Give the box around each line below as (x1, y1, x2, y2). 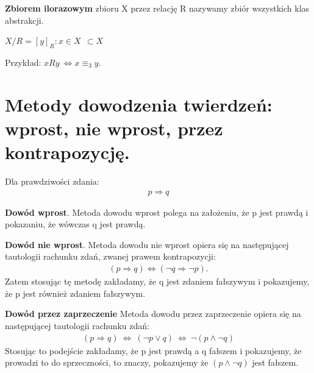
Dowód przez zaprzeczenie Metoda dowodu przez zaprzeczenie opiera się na (5, 307, 301, 320)
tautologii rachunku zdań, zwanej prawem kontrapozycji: (5, 250, 216, 263)
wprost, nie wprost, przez (5, 115, 223, 140)
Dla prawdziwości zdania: (5, 175, 99, 188)
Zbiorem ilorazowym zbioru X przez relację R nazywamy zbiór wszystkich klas (5, 2, 310, 14)
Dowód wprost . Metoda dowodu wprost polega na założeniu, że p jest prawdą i (5, 205, 309, 218)
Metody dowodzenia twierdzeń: (5, 91, 273, 116)
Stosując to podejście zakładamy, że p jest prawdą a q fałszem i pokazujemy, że (5, 344, 302, 357)
